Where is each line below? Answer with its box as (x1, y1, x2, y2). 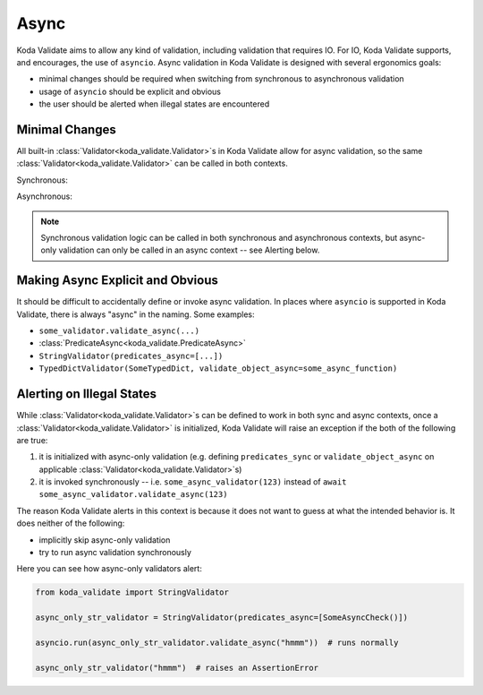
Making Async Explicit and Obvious (16, 273, 218, 288)
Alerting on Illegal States (16, 386, 157, 402)
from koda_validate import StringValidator (35, 588, 230, 597)
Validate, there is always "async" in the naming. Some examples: (16, 309, 255, 320)
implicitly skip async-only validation (38, 534, 171, 545)
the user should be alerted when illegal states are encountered (38, 99, 270, 109)
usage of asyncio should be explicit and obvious (38, 86, 222, 97)
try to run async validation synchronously (38, 547, 192, 558)
